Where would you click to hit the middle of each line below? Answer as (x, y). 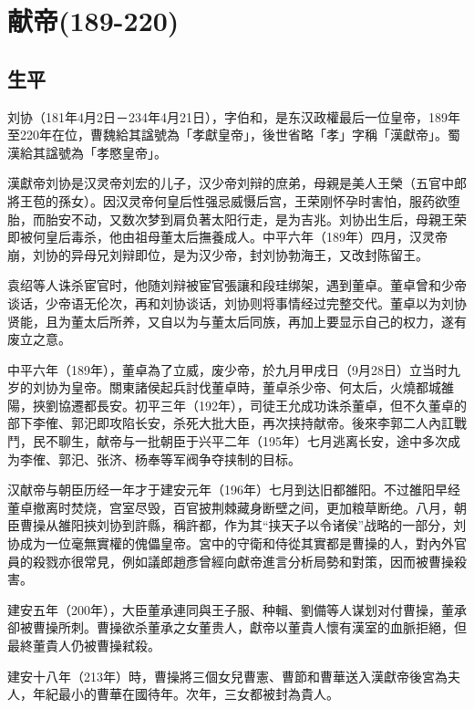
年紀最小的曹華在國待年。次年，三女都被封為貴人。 (185, 694)
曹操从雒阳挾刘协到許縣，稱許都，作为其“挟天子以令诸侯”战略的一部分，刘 (243, 525)
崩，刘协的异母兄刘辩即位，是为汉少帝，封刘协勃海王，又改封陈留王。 (218, 254)
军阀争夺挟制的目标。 (237, 459)
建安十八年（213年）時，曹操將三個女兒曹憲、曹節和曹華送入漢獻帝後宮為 (227, 676)
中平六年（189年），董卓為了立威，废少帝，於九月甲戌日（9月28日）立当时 (227, 369)
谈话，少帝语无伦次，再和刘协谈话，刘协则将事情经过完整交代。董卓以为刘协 (237, 302)
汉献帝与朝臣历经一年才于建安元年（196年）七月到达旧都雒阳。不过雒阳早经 (234, 490)
